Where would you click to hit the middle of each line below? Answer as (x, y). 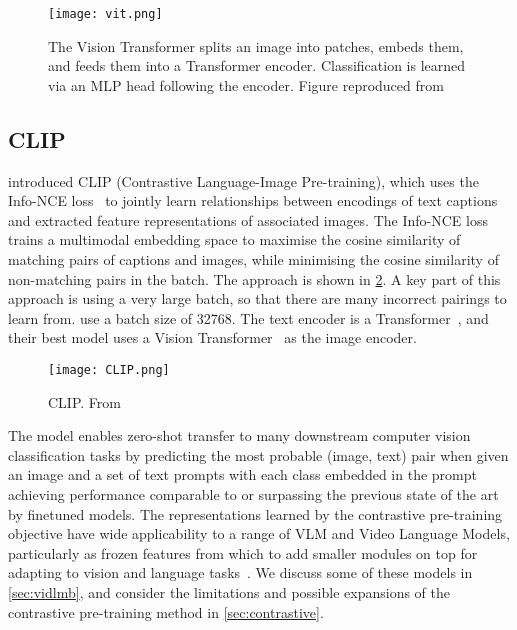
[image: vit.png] (105, 14)
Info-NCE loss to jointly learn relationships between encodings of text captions (253, 200)
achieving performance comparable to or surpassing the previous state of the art (253, 494)
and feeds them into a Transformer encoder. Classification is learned (257, 65)
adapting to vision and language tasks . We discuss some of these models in (240, 572)
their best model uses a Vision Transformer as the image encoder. (212, 337)
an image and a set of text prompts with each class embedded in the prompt (242, 474)
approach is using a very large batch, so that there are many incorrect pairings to (257, 298)
